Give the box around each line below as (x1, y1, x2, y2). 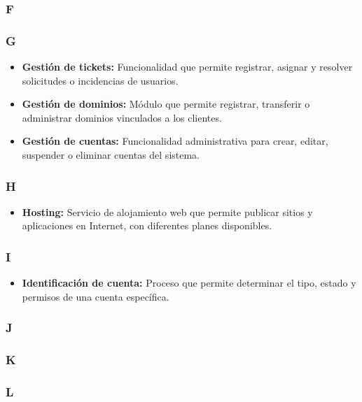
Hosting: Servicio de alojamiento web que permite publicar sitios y (22, 204, 313, 219)
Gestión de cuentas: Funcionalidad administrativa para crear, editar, (22, 134, 328, 148)
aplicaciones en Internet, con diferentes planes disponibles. (22, 218, 272, 233)
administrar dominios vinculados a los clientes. (22, 110, 222, 124)
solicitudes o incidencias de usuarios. (22, 73, 179, 87)
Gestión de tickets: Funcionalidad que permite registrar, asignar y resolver (22, 59, 353, 74)
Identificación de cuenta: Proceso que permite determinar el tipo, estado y (22, 275, 356, 290)
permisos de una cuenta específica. (22, 289, 169, 303)
